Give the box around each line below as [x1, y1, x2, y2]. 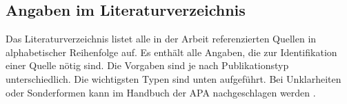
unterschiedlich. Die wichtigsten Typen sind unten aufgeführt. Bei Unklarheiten [6, 71, 341, 86]
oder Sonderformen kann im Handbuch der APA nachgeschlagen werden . [6, 85, 316, 99]
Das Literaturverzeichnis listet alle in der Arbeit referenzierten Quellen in [6, 31, 317, 46]
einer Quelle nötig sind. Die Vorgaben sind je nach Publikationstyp [6, 58, 289, 73]
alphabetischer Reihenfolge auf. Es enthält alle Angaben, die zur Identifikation [6, 44, 337, 59]
